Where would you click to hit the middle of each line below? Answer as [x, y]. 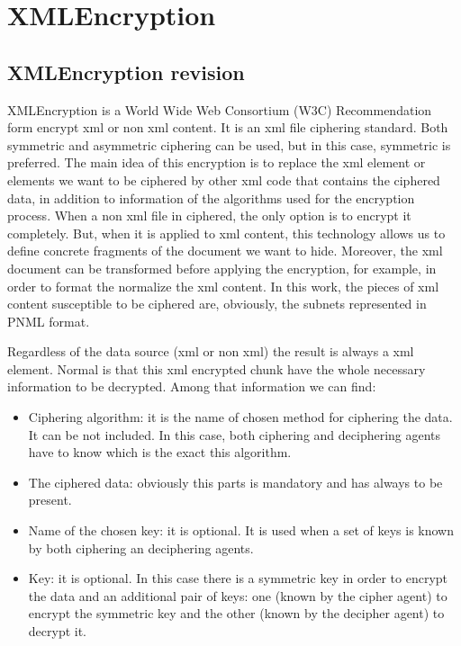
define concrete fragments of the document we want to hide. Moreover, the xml [225, 251]
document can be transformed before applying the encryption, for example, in [222, 268]
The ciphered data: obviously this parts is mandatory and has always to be [235, 482]
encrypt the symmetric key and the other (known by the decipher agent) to [236, 613]
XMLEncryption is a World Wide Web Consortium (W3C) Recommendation [220, 109]
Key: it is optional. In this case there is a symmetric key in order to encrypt [238, 578]
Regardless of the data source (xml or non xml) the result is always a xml [211, 351]
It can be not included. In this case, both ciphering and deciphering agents [235, 434]
